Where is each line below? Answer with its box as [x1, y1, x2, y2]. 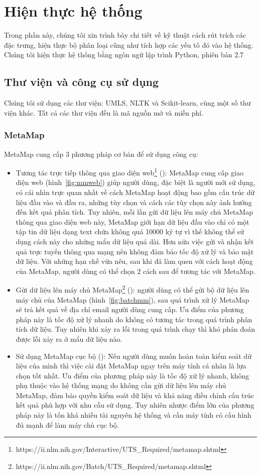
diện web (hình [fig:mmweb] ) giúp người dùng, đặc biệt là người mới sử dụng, [16, 177, 255, 187]
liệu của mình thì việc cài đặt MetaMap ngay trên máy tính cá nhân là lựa [16, 360, 246, 371]
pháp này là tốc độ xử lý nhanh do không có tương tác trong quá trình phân [16, 314, 252, 324]
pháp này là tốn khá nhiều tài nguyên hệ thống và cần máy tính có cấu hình [16, 410, 251, 420]
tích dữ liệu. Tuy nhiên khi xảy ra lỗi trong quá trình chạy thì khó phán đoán [16, 324, 255, 334]
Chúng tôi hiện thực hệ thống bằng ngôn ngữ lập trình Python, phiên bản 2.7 [4, 49, 244, 60]
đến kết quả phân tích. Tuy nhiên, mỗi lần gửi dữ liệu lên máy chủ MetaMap [16, 207, 253, 217]
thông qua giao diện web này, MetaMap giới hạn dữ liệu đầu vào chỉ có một [16, 216, 249, 227]
